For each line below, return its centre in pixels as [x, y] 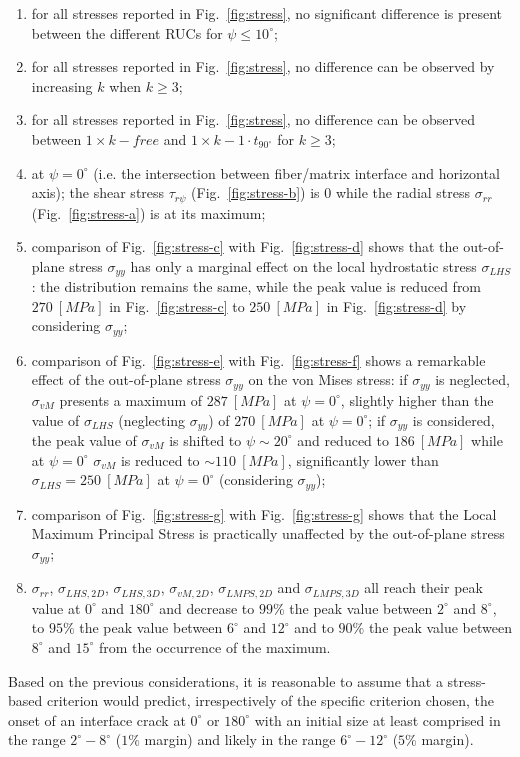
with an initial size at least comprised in [377, 719]
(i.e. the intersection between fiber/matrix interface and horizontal [296, 172]
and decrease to [207, 607]
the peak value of [84, 439]
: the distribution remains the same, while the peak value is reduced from [256, 286]
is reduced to [160, 459]
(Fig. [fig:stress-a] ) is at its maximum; [148, 212]
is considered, [453, 419]
